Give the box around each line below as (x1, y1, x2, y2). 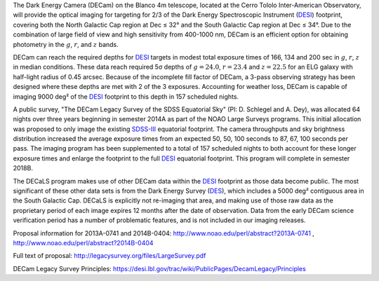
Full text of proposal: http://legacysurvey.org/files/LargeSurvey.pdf (13, 252, 206, 260)
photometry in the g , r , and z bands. (13, 40, 119, 48)
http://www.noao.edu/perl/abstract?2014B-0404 (13, 238, 154, 247)
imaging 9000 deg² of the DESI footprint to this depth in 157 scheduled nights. (13, 92, 239, 101)
